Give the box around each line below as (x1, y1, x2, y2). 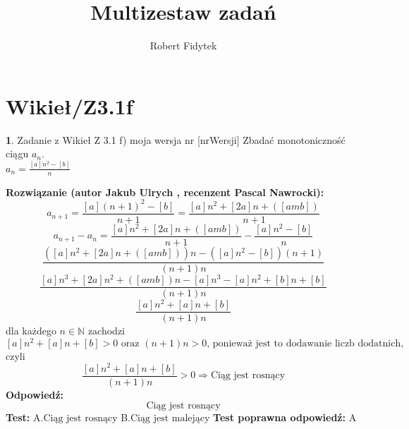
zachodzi (87, 323, 125, 338)
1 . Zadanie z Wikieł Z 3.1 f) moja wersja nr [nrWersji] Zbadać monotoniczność (6, 132, 346, 147)
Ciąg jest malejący (130, 413, 210, 424)
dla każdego (6, 323, 56, 338)
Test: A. (6, 410, 44, 425)
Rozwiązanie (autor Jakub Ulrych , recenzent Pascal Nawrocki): (6, 184, 324, 199)
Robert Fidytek (149, 38, 217, 53)
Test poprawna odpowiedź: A (213, 410, 357, 425)
